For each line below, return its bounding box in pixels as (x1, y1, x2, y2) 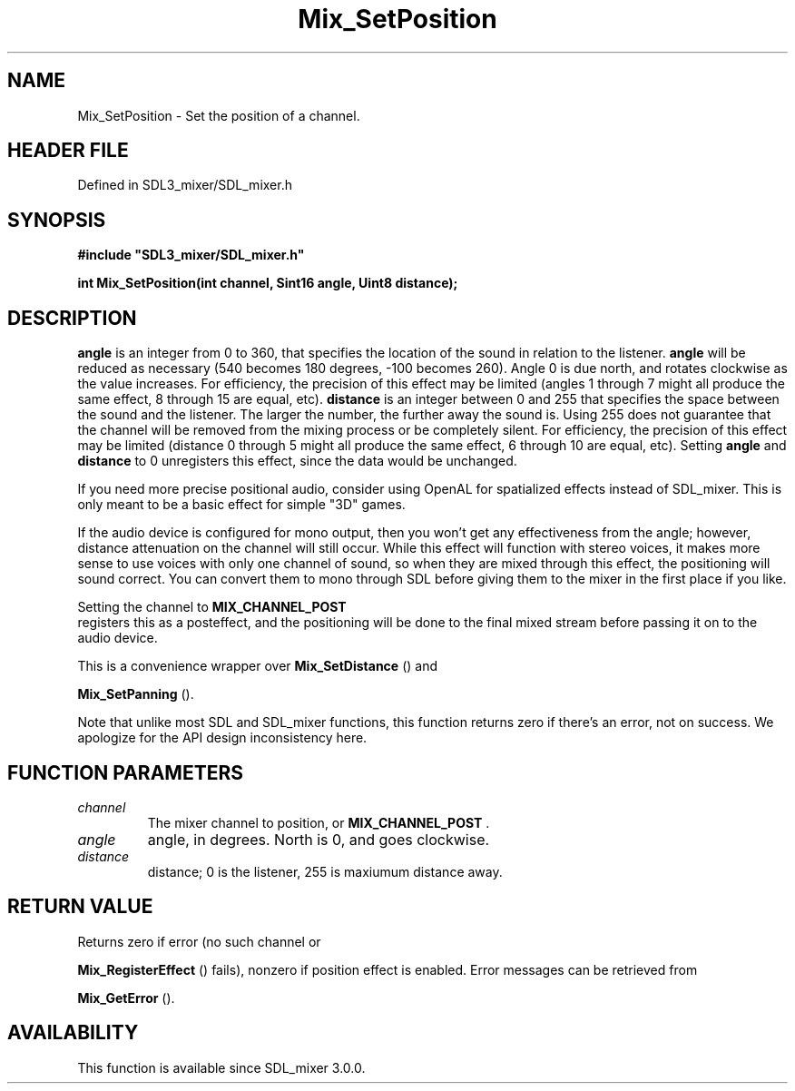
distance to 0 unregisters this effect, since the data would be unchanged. (77, 453, 517, 469)
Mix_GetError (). (77, 989, 175, 1006)
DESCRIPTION (7, 306, 137, 329)
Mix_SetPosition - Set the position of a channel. (77, 107, 360, 123)
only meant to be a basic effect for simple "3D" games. (77, 496, 406, 513)
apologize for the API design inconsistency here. (77, 730, 368, 746)
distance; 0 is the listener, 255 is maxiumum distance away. (147, 863, 503, 880)
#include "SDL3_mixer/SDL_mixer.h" (77, 247, 305, 263)
